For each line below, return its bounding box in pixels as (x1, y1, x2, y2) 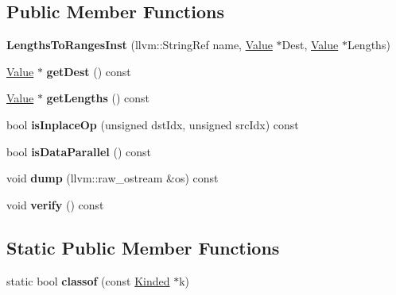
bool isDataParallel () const (6, 143, 152, 159)
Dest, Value (281, 36, 339, 53)
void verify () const (6, 196, 104, 213)
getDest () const (46, 63, 131, 79)
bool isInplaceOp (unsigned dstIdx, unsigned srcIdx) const (6, 116, 299, 132)
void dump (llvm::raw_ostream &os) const (6, 170, 219, 186)
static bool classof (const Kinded (6, 272, 170, 289)
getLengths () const (46, 90, 150, 106)
